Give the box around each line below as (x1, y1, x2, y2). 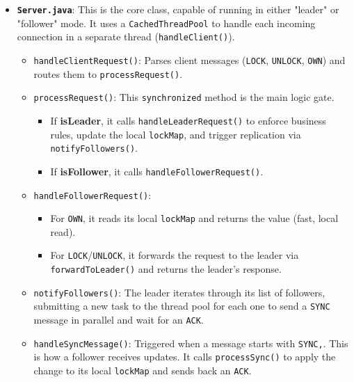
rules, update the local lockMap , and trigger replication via (50, 127, 301, 141)
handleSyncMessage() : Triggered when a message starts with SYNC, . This (33, 335, 348, 350)
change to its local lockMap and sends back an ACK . (33, 363, 252, 378)
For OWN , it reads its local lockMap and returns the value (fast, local (50, 211, 339, 225)
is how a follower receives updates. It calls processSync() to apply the (33, 349, 336, 364)
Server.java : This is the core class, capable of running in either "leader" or (17, 2, 339, 16)
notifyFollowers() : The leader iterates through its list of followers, (33, 285, 325, 299)
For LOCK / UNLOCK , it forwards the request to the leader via (50, 248, 299, 262)
